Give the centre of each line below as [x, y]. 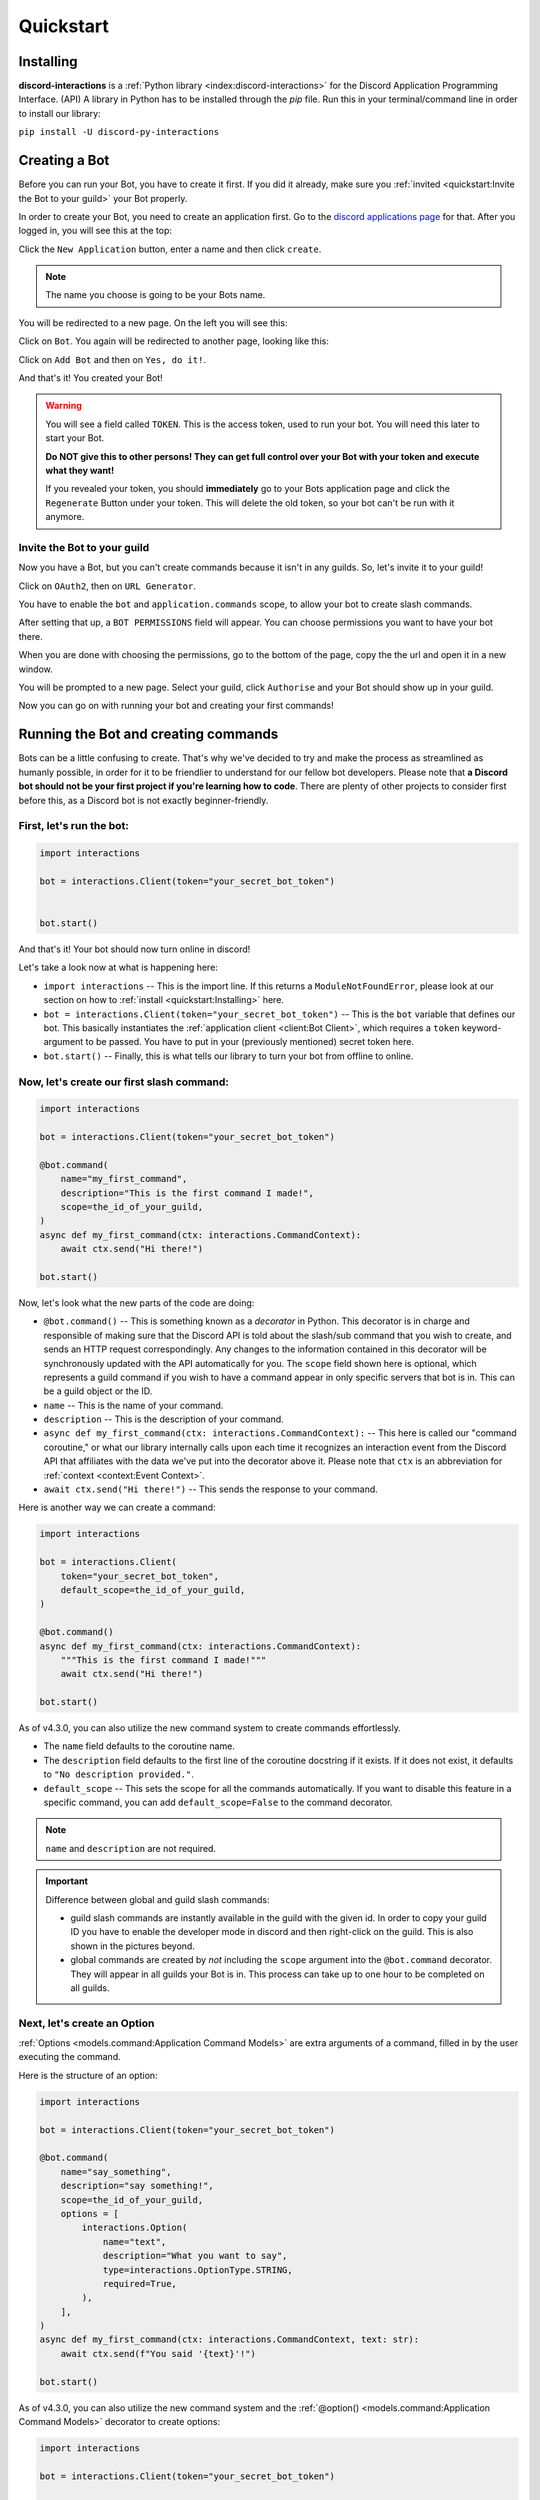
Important [67, 1881]
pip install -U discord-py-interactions [119, 132]
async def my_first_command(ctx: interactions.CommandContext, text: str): [229, 2339]
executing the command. [69, 2057]
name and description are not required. [131, 1848]
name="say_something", [116, 2171]
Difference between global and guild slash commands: [157, 1899]
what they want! [80, 470]
